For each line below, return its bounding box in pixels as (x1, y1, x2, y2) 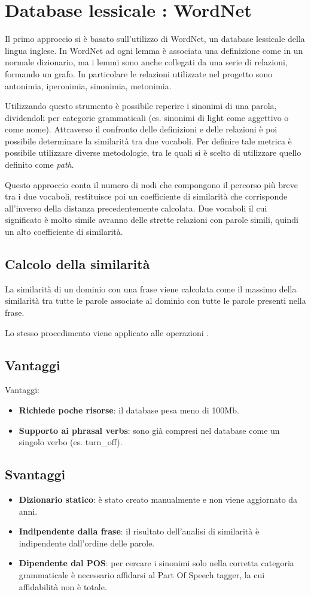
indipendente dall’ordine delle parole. (19, 536, 155, 549)
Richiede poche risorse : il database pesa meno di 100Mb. (19, 404, 239, 416)
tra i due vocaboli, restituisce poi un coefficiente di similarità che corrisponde (5, 190, 288, 203)
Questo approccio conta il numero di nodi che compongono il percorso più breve (5, 178, 298, 191)
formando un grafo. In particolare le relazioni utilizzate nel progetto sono (5, 67, 273, 80)
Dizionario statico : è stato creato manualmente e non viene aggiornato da (19, 493, 298, 505)
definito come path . (5, 158, 74, 171)
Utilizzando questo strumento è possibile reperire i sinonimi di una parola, (5, 99, 277, 112)
